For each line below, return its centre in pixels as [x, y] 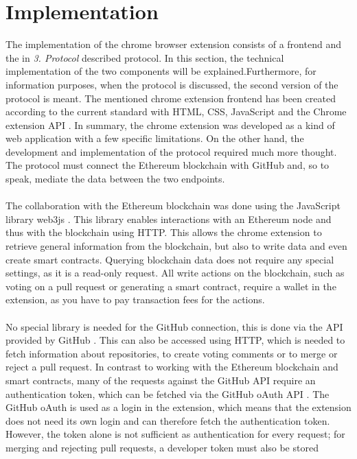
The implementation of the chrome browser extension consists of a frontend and [173, 44]
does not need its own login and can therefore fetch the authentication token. [168, 420]
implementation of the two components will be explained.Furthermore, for [161, 71]
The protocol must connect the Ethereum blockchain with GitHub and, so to [168, 165]
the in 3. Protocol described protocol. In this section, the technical [145, 57]
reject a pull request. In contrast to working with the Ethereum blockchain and [172, 367]
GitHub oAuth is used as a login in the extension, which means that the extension [178, 407]
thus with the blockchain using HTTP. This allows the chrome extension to [164, 232]
